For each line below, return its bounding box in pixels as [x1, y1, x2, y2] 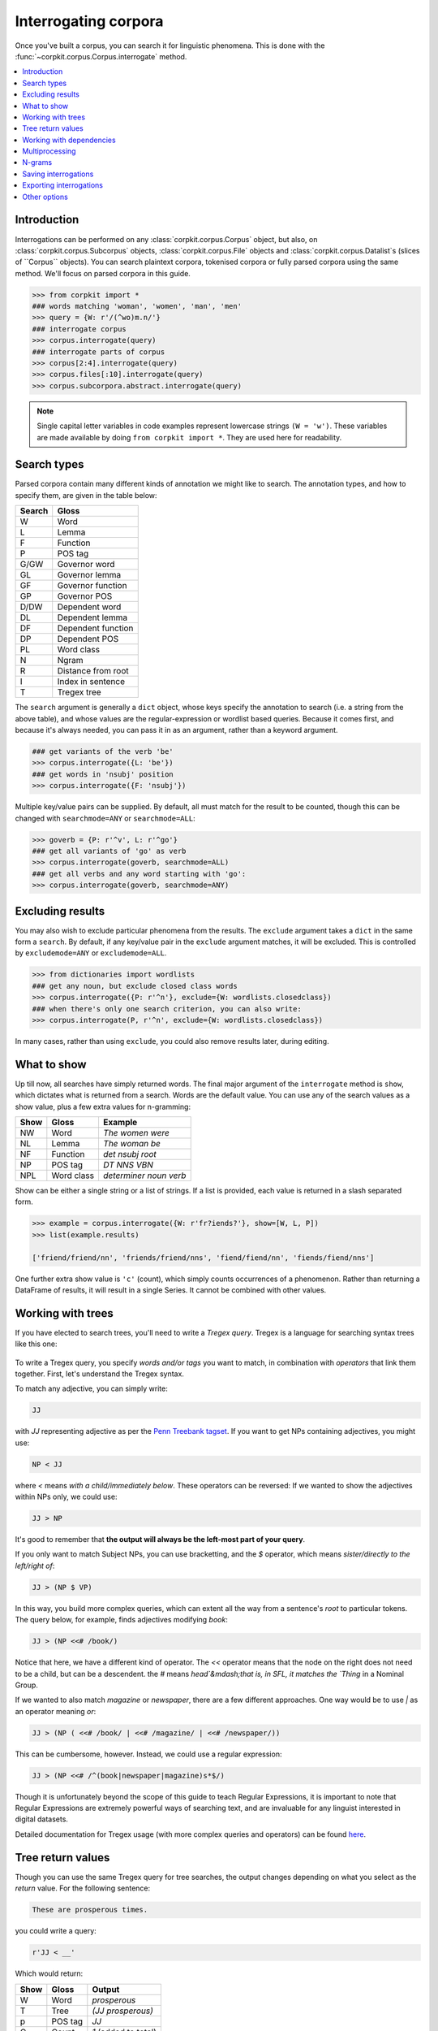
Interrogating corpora [15, 12, 164, 30]
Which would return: [15, 1968, 84, 1978]
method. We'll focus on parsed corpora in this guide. [15, 268, 191, 278]
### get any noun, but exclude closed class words [32, 981, 238, 990]
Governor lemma [57, 569, 122, 581]
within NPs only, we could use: [15, 1492, 118, 1502]
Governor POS [57, 591, 113, 602]
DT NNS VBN [102, 1159, 154, 1171]
